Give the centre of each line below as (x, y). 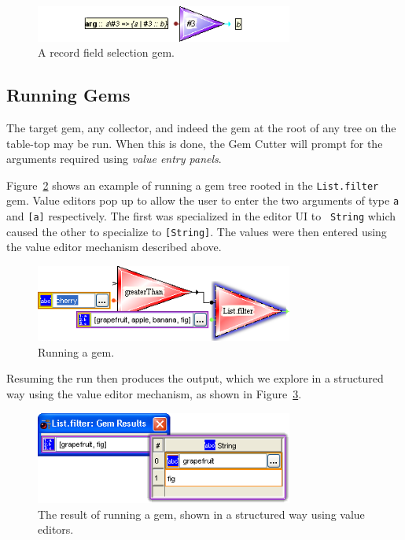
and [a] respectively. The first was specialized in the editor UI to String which (201, 216)
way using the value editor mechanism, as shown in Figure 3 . (154, 393)
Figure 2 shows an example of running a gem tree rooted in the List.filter (193, 185)
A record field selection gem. (106, 52)
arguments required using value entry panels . (114, 159)
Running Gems (68, 95)
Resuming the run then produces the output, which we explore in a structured (195, 378)
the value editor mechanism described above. (114, 247)
